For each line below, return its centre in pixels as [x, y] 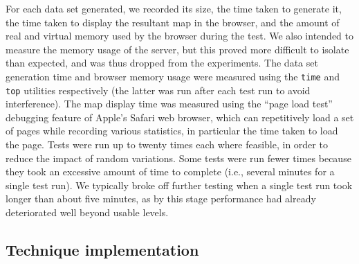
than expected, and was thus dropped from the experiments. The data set [162, 63]
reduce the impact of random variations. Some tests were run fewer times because [178, 158]
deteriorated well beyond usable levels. [87, 212]
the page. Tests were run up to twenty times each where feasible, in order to [167, 144]
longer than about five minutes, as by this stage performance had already [161, 199]
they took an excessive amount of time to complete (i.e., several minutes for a [170, 171]
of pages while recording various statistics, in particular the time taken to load [172, 131]
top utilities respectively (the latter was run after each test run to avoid [158, 90]
